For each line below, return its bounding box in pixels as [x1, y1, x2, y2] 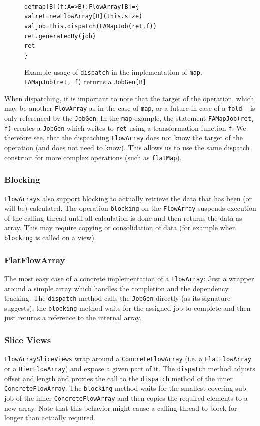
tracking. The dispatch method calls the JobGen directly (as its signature [4, 293, 231, 303]
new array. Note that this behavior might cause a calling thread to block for [4, 402, 237, 413]
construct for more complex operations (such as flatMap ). [4, 152, 182, 162]
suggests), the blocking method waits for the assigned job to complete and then [4, 302, 251, 313]
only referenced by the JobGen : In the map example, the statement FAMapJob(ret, [4, 113, 255, 123]
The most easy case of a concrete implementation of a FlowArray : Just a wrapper [4, 273, 254, 283]
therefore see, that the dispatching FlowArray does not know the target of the [4, 132, 243, 143]
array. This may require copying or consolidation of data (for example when [4, 222, 236, 233]
